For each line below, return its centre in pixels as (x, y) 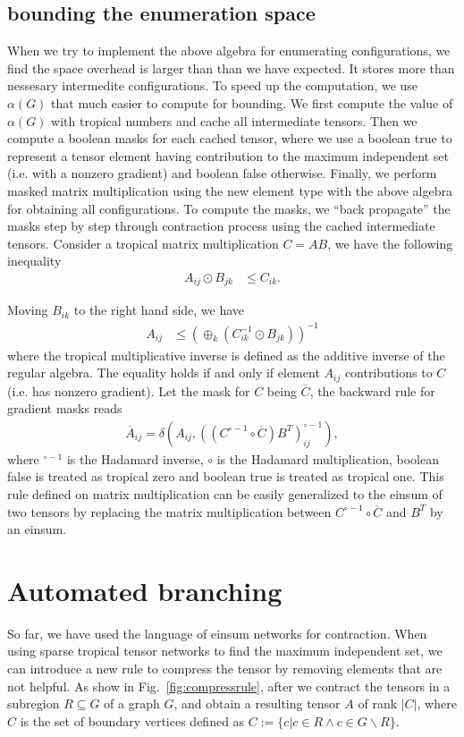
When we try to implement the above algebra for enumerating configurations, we (229, 51)
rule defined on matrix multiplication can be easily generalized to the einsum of (225, 493)
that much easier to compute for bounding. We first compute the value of (252, 102)
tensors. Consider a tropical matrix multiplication (143, 243)
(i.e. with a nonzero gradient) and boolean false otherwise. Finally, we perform (222, 173)
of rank (378, 703)
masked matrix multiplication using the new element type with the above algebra (230, 190)
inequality (34, 261)
